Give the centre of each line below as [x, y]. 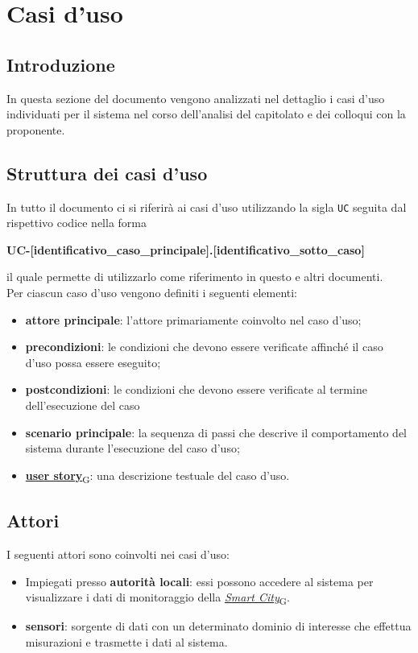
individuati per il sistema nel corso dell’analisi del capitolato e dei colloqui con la [206, 114]
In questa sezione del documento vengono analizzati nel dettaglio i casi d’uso [196, 98]
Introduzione [61, 64]
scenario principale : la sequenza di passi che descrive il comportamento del [216, 432]
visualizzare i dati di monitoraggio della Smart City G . [157, 598]
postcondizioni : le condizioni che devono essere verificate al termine [196, 389]
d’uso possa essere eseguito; [93, 362]
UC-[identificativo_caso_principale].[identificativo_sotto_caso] [186, 249]
